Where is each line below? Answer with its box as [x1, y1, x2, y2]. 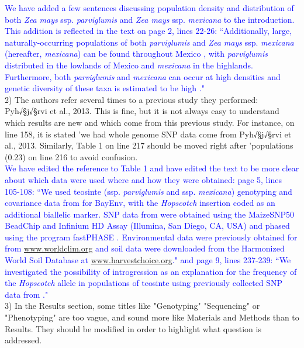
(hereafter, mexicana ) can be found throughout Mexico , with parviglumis [5, 47, 268, 60]
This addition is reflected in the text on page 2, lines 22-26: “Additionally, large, [5, 25, 292, 37]
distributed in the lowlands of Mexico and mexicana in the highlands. [5, 58, 253, 71]
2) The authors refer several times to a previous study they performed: [5, 93, 258, 105]
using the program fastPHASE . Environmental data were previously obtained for [5, 230, 298, 243]
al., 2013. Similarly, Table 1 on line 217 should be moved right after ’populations [5, 139, 293, 151]
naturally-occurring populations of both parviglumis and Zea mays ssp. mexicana [5, 36, 294, 48]
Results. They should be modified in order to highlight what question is [5, 322, 261, 335]
